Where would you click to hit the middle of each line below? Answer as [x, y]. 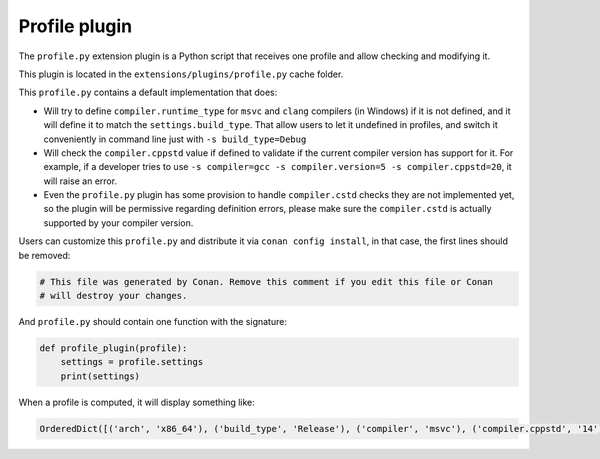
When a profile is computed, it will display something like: [136, 402]
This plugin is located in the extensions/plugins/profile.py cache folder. [181, 74]
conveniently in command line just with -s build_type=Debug [175, 139]
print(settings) [100, 376]
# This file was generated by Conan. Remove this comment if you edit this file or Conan [266, 281]
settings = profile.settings [132, 362]
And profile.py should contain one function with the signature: [152, 321]
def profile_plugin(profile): [113, 348]
